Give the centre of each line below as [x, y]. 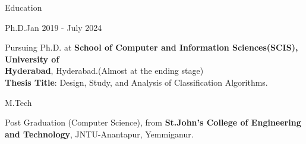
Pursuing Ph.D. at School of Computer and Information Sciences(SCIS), [152, 47]
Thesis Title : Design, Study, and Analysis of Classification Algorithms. [136, 82]
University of [32, 59]
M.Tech [18, 102]
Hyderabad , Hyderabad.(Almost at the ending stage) [104, 71]
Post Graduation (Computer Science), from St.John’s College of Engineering [153, 122]
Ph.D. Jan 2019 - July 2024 [53, 27]
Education [23, 7]
